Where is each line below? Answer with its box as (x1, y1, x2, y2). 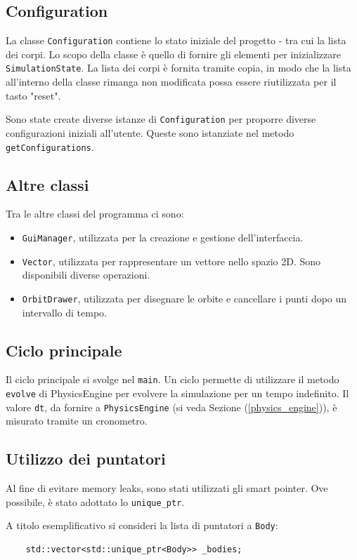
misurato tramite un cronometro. (6, 413, 148, 428)
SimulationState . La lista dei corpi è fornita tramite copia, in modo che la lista (6, 60, 351, 75)
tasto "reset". (6, 88, 61, 102)
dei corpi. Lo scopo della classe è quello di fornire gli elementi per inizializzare (6, 46, 341, 61)
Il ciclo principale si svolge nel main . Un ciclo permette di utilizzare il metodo (6, 372, 339, 387)
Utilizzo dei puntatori (6, 448, 166, 469)
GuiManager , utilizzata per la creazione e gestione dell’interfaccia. (22, 230, 304, 244)
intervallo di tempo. (22, 305, 108, 319)
